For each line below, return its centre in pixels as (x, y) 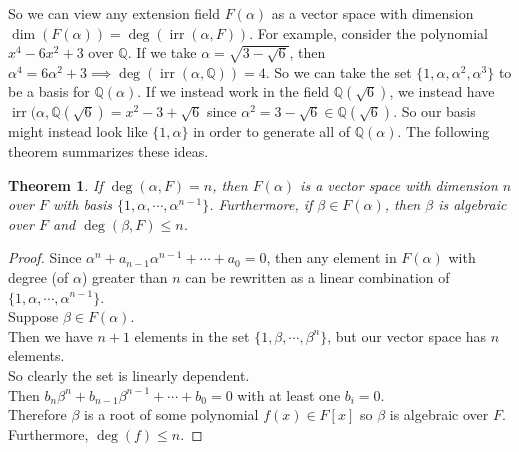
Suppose (33, 316)
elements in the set (192, 335)
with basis (82, 204)
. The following (443, 131)
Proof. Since (45, 257)
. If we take (162, 52)
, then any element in (331, 257)
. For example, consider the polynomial (368, 32)
